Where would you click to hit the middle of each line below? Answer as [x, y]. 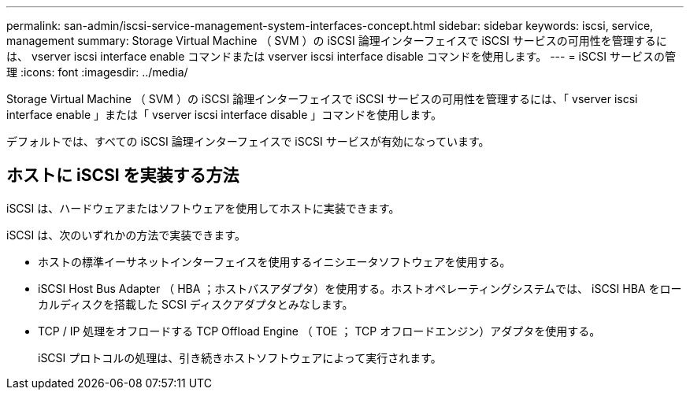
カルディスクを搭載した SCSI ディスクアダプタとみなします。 [196, 304]
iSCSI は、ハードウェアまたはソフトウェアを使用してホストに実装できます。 [203, 208]
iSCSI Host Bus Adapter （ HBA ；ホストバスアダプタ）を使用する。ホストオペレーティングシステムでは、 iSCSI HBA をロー [360, 288]
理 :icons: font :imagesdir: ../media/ [97, 72]
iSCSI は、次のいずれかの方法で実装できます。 [126, 235]
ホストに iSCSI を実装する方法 [123, 176]
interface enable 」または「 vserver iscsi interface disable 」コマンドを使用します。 [224, 115]
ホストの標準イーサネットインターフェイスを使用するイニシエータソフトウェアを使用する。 [275, 261]
